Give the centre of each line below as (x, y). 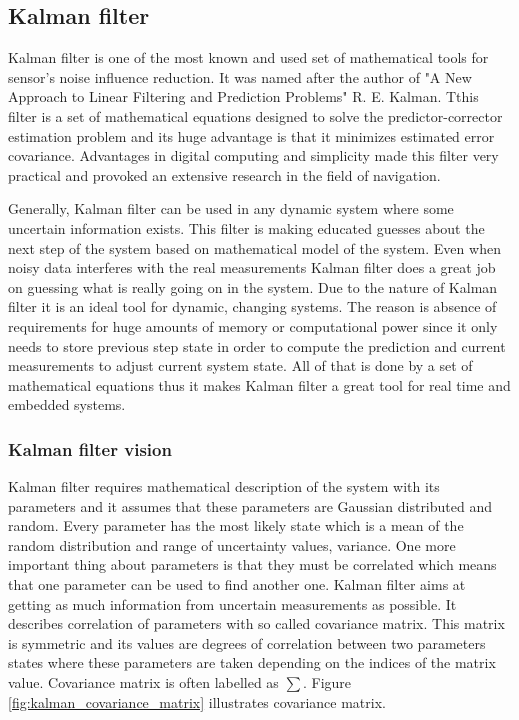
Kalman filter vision (90, 448)
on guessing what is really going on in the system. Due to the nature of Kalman (253, 286)
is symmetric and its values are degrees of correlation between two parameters (247, 642)
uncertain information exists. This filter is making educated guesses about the (246, 227)
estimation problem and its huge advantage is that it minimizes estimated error (251, 135)
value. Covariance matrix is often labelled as (143, 682)
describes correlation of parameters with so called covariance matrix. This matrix (256, 623)
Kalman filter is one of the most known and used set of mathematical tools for (248, 57)
